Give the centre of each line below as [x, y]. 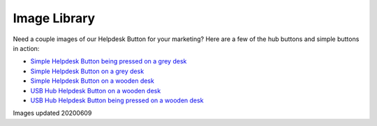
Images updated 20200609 [52, 113]
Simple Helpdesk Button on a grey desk [87, 71]
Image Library [54, 18]
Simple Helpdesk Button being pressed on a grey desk [109, 61]
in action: [26, 48]
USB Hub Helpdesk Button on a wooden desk [96, 90]
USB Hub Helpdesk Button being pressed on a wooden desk [117, 100]
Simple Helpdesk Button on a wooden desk [93, 81]
